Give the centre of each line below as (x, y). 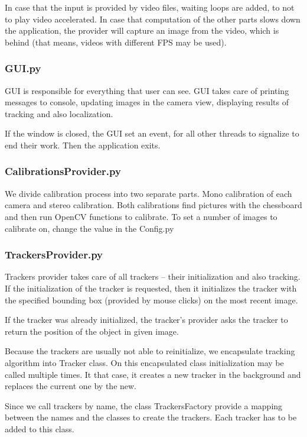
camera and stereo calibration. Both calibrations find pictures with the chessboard (153, 205)
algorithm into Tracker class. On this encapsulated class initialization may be (144, 362)
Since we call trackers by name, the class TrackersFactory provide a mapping (144, 405)
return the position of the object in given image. (92, 331)
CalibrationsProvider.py (63, 171)
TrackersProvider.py (54, 255)
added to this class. (40, 428)
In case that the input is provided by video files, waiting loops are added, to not (150, 7)
